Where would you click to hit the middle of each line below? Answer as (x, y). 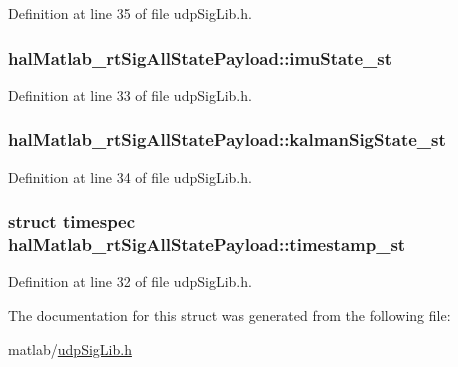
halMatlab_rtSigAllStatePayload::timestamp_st (207, 244)
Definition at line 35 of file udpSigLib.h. (130, 13)
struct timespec (72, 221)
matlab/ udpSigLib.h (70, 348)
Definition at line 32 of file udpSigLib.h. (130, 281)
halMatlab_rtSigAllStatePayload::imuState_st (200, 57)
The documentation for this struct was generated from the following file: (229, 314)
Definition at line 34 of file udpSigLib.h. (130, 176)
